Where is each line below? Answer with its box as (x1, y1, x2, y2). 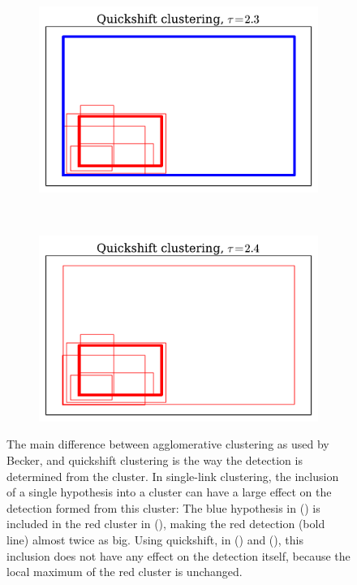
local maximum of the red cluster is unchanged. (6, 563, 243, 580)
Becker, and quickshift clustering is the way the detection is (6, 452, 303, 469)
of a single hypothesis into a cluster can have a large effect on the (6, 483, 332, 500)
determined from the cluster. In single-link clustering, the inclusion (6, 467, 339, 484)
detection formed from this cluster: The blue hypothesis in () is (6, 499, 320, 516)
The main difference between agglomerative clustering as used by (6, 435, 329, 453)
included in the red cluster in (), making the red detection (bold (6, 515, 325, 532)
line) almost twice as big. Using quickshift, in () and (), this (6, 531, 303, 548)
